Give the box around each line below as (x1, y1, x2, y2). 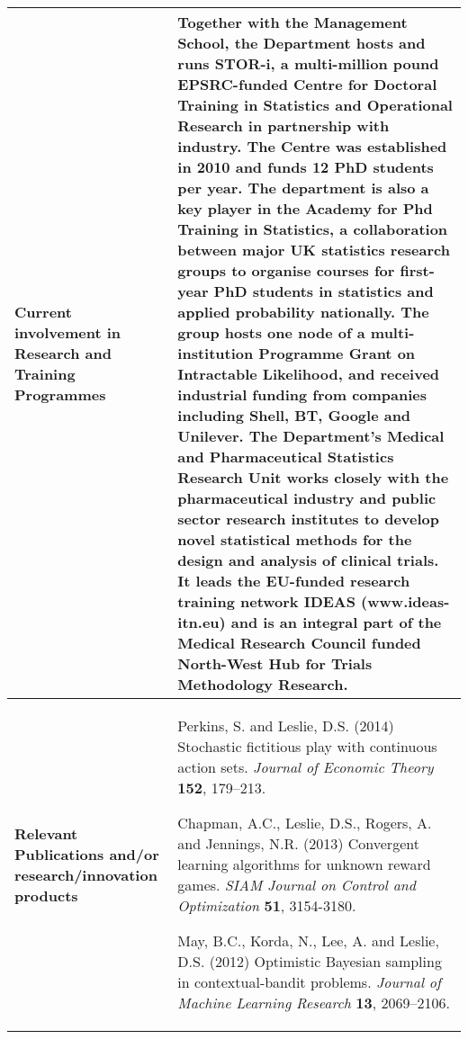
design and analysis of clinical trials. (177, 550, 439, 570)
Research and (14, 343, 112, 363)
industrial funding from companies (177, 384, 427, 405)
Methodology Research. (177, 674, 348, 694)
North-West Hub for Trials (177, 653, 373, 674)
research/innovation (14, 864, 157, 885)
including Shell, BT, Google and (177, 405, 411, 425)
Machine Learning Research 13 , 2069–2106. (177, 992, 450, 1013)
